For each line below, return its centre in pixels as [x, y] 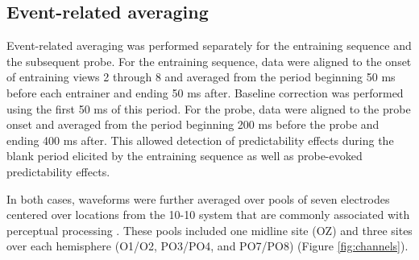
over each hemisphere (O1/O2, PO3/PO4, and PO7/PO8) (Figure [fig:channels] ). [207, 246]
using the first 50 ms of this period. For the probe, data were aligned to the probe [209, 108]
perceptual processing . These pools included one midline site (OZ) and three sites [209, 230]
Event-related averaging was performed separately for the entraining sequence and [209, 45]
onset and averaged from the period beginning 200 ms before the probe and [193, 124]
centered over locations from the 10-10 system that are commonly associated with [208, 215]
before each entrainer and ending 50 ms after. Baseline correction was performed [205, 92]
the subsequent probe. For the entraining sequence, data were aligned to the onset [209, 61]
